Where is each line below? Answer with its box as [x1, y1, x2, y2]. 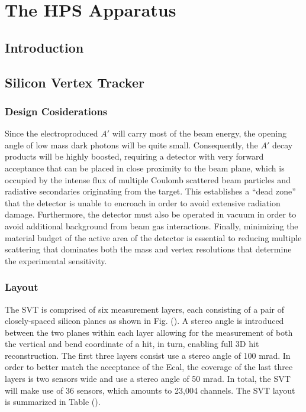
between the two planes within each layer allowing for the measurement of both [5, 326, 293, 338]
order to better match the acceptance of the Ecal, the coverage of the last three [5, 361, 293, 373]
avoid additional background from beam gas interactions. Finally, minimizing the [5, 219, 298, 232]
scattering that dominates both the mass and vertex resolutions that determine [5, 243, 292, 255]
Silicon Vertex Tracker [5, 73, 144, 91]
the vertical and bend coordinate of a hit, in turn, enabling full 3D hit [5, 338, 259, 350]
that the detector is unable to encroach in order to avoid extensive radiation [5, 196, 281, 209]
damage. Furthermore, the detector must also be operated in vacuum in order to [5, 208, 297, 220]
